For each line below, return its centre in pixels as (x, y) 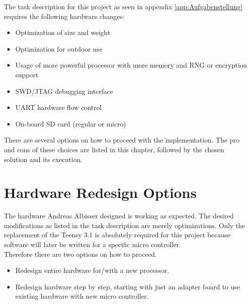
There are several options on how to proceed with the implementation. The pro (122, 140)
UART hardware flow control (59, 107)
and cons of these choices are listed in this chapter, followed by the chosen (114, 149)
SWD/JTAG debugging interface (64, 91)
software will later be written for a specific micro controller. (92, 244)
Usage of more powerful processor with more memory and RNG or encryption (131, 65)
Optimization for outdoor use (59, 48)
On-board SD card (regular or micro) (71, 123)
